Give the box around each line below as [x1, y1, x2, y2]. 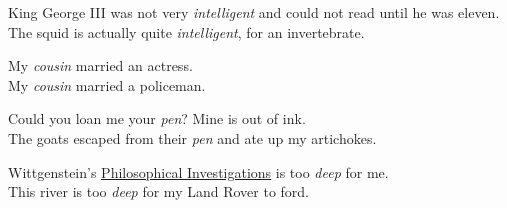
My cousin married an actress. [8, 55, 193, 76]
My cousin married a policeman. [8, 74, 206, 95]
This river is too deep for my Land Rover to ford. [8, 181, 309, 202]
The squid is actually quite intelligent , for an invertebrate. [8, 21, 365, 42]
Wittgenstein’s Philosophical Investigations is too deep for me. [8, 161, 389, 182]
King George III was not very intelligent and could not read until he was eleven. [8, 2, 500, 22]
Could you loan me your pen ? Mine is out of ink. [8, 108, 306, 129]
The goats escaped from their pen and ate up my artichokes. [8, 127, 377, 148]
